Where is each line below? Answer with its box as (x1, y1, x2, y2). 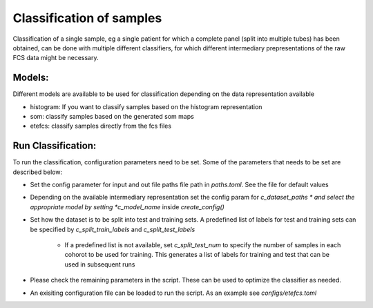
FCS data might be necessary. (12, 54, 99, 62)
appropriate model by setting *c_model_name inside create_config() (30, 202, 224, 211)
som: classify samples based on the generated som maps (30, 113, 195, 121)
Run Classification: (12, 140, 97, 152)
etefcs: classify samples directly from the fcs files (30, 122, 172, 131)
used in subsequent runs (64, 260, 135, 269)
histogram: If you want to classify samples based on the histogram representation (30, 102, 262, 110)
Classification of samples (12, 10, 162, 26)
